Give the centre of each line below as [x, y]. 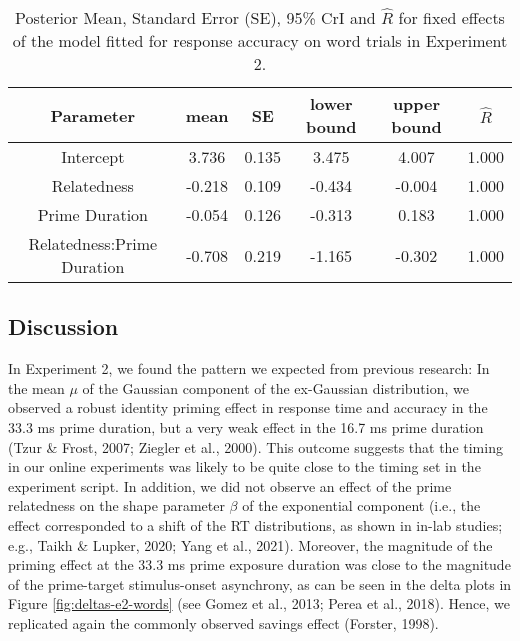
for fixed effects [451, 17]
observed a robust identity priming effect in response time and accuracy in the [248, 407]
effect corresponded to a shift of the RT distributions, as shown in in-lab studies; [255, 524]
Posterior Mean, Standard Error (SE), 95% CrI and [195, 17]
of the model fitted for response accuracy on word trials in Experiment [260, 40]
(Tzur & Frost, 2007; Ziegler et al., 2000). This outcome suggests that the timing [255, 446]
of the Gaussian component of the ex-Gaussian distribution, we [275, 387]
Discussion [63, 326]
